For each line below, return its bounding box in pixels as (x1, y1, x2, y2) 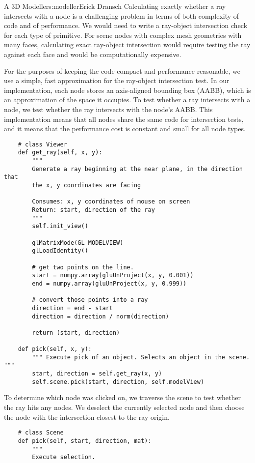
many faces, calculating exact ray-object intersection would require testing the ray (4, 39, 251, 50)
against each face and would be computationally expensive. (4, 49, 181, 59)
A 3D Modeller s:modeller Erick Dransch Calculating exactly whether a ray (4, 1, 226, 11)
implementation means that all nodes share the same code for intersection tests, (4, 114, 244, 124)
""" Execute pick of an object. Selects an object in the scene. (32, 353, 250, 361)
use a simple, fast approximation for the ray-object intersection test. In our (4, 75, 229, 86)
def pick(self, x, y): (18, 346, 92, 353)
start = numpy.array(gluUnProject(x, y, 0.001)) (32, 272, 194, 279)
